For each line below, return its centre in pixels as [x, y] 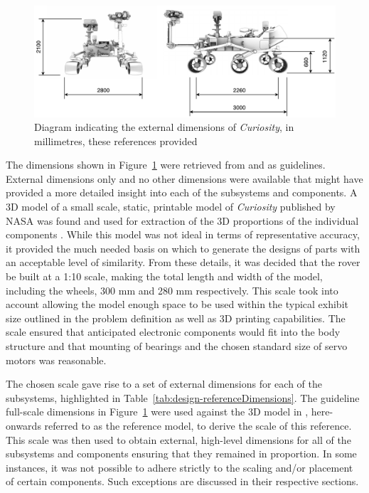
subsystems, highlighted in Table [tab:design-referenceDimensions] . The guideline [183, 397]
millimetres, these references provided [116, 141]
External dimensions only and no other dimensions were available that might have [184, 178]
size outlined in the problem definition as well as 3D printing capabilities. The [176, 318]
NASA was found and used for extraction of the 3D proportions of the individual [182, 220]
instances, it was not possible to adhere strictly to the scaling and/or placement [180, 467]
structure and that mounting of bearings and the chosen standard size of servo [177, 346]
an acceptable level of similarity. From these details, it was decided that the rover [183, 262]
